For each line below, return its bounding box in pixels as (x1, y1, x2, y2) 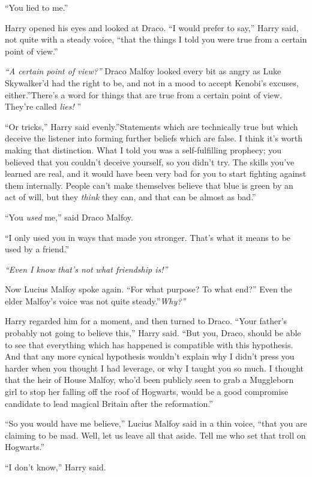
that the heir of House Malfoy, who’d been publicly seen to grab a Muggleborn (5, 373, 294, 386)
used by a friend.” (5, 243, 70, 255)
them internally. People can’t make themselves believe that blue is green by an (5, 179, 293, 191)
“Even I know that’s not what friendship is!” (5, 262, 168, 275)
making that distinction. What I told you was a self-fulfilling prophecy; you (5, 143, 282, 156)
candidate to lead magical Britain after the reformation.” (5, 397, 213, 409)
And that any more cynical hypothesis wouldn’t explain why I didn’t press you (5, 350, 295, 363)
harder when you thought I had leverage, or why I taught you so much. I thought (5, 361, 304, 374)
